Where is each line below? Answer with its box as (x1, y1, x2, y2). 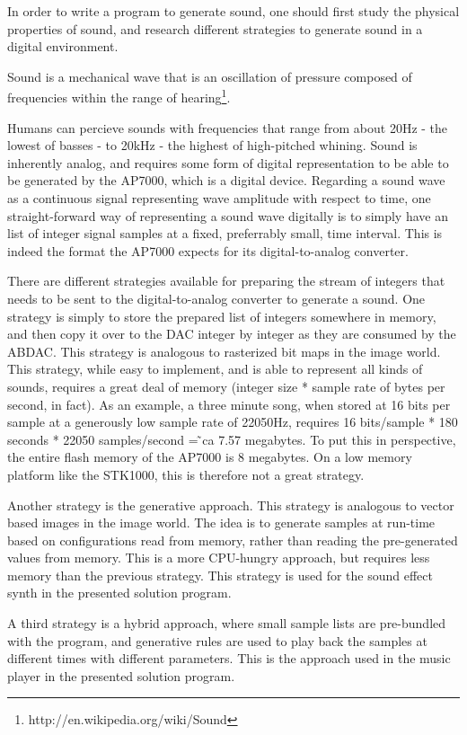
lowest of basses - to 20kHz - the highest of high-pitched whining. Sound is (7, 136, 418, 155)
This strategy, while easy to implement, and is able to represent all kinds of (7, 359, 423, 378)
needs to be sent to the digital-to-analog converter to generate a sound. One (7, 288, 426, 307)
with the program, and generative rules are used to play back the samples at (7, 631, 427, 650)
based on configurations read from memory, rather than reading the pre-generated (7, 530, 458, 549)
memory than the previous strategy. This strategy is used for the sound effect (7, 565, 433, 584)
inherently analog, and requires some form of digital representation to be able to (7, 153, 449, 172)
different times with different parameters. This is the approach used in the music (7, 649, 451, 668)
